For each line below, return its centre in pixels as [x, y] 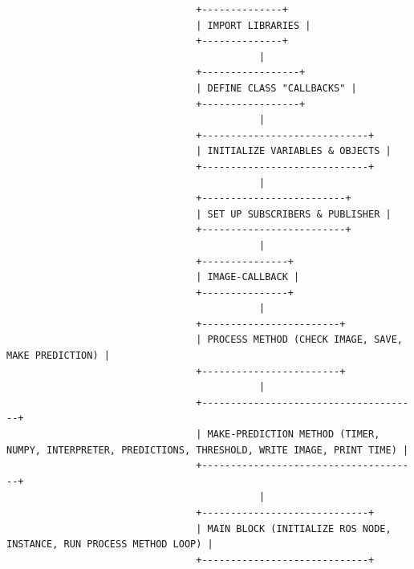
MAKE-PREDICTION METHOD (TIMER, [294, 435]
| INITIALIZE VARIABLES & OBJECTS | [294, 151]
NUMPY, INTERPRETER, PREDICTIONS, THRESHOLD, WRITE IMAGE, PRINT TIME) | [208, 450]
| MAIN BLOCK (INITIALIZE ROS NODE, [294, 528]
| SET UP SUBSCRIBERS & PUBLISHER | [294, 214]
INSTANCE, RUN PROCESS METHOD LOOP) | [110, 545]
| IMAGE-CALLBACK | [248, 277]
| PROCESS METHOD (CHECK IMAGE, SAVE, [299, 340]
